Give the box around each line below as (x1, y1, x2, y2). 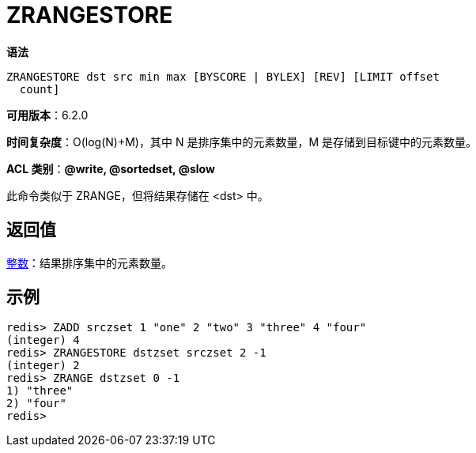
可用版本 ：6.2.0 (6, 108, 89, 122)
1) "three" (6, 384, 74, 398)
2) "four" (6, 397, 66, 410)
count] (19, 82, 60, 96)
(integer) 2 (6, 359, 80, 372)
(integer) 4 (6, 334, 80, 347)
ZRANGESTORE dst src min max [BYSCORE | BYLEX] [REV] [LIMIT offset (6, 70, 440, 83)
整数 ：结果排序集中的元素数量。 (6, 255, 172, 270)
